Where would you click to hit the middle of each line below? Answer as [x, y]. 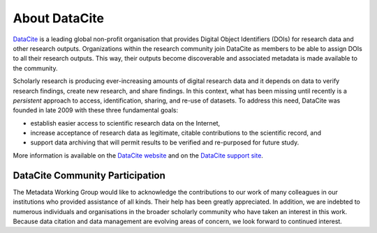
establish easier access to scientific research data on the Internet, [125, 123]
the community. [35, 68]
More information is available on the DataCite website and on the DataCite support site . [138, 155]
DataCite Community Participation [89, 175]
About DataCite [59, 18]
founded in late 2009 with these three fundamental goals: [95, 110]
